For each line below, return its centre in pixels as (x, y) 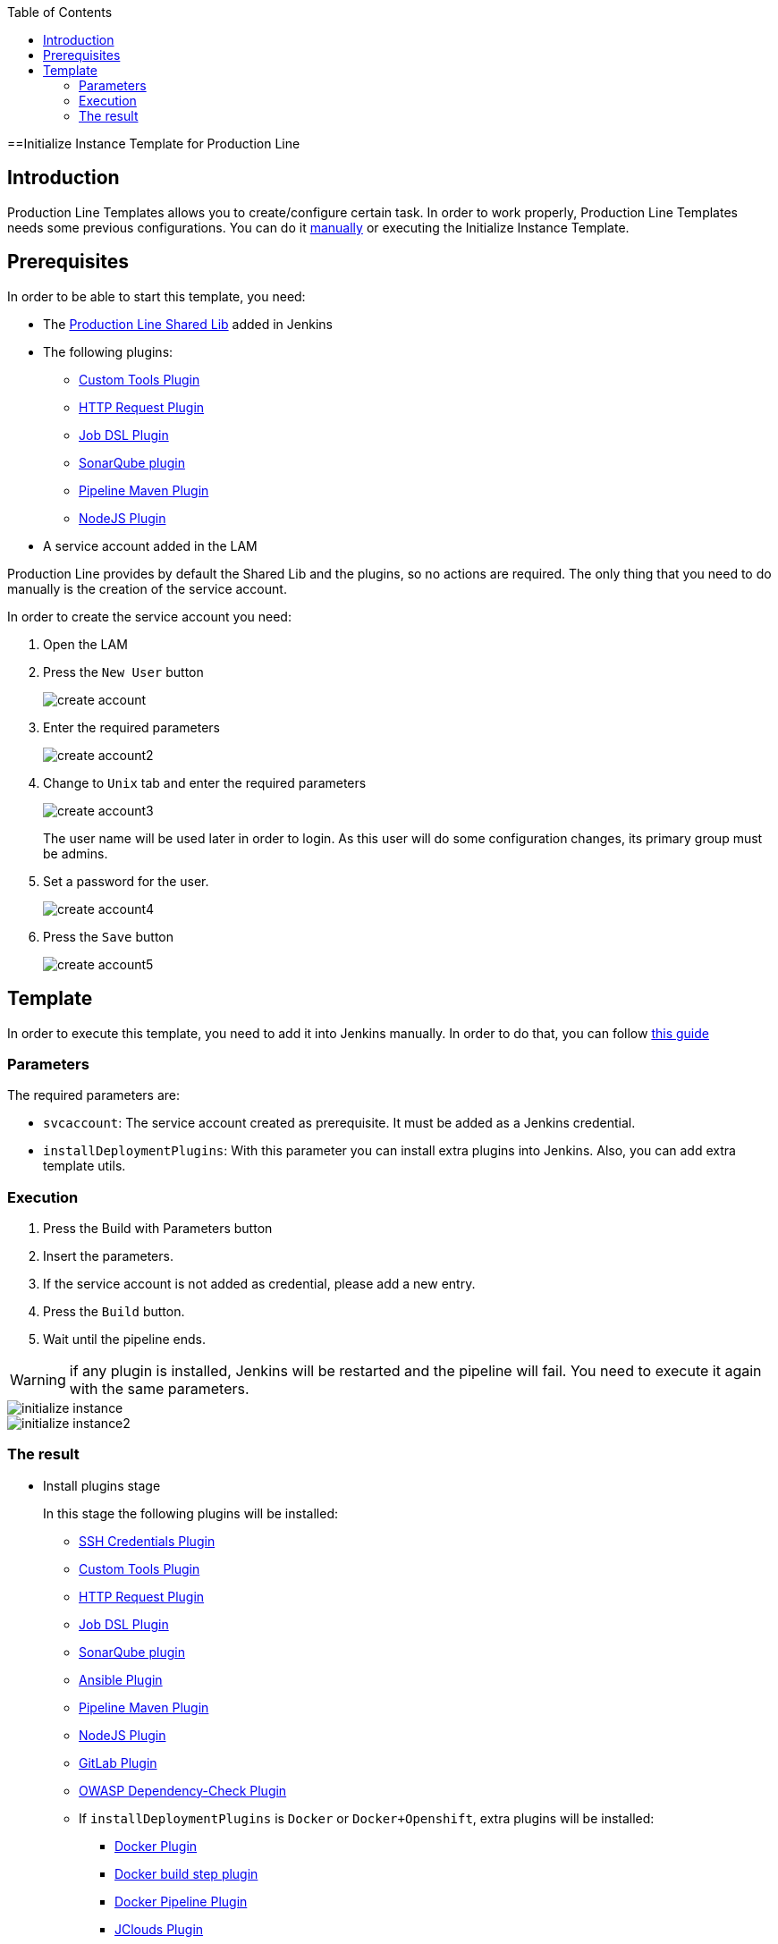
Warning (38, 1380)
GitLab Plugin (118, 1762)
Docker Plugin (156, 1846)
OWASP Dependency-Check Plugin (183, 1790)
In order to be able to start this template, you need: (156, 296)
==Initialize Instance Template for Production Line (154, 144)
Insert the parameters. (108, 1256)
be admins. (76, 853)
